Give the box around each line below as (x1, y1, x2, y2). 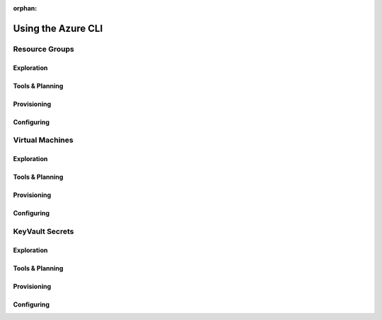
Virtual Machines (13, 135, 74, 145)
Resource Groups (13, 44, 74, 54)
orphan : (13, 4, 37, 12)
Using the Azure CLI (13, 22, 103, 35)
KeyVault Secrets (13, 226, 74, 236)
